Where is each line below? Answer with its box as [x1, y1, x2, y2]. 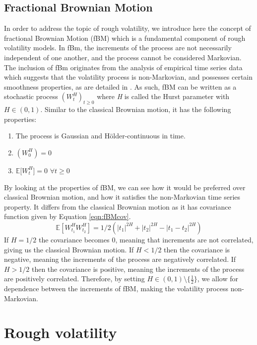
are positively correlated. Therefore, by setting [4, 273, 145, 284]
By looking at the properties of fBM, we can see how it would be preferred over [4, 182, 246, 192]
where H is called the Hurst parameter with [97, 91, 230, 102]
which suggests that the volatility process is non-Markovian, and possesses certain [4, 72, 253, 82]
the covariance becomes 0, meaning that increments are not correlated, [38, 234, 254, 244]
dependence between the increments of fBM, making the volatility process [4, 283, 228, 294]
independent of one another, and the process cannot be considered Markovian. [4, 52, 242, 62]
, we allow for [197, 273, 238, 284]
